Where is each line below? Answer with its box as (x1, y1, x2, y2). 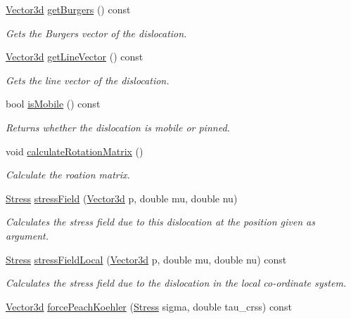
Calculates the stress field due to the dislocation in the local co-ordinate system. (6, 275, 347, 290)
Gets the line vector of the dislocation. (6, 72, 170, 87)
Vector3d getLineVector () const (6, 49, 143, 64)
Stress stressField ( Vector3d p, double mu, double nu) (6, 190, 238, 205)
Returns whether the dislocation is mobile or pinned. (6, 119, 230, 134)
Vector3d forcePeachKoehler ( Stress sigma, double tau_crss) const (6, 299, 292, 313)
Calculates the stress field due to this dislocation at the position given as (6, 214, 315, 229)
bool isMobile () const (6, 96, 101, 111)
